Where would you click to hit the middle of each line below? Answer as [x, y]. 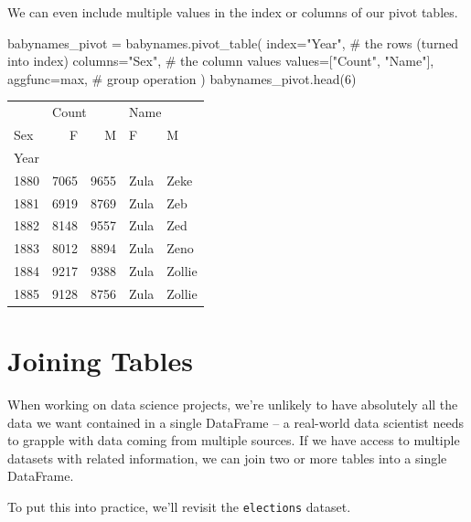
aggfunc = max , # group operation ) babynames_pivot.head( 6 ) [182, 78]
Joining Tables [100, 361]
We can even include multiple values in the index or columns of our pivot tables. [233, 12]
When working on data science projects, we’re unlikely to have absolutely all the [233, 405]
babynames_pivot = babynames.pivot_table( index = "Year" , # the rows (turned [233, 43]
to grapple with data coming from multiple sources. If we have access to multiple [234, 440]
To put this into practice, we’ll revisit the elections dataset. [179, 507]
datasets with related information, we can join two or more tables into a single [227, 458]
